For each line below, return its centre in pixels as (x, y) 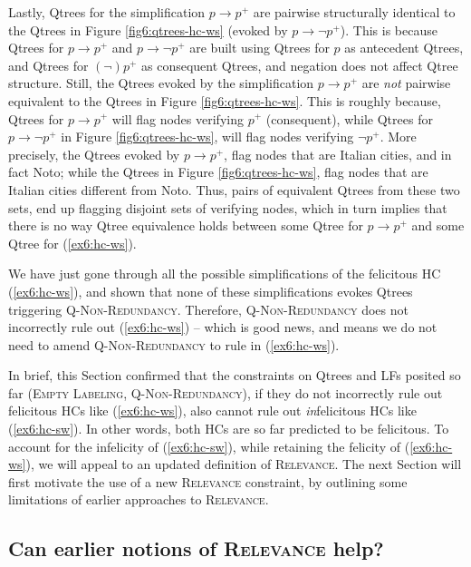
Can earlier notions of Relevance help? (196, 548)
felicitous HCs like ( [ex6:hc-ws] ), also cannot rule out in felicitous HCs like (212, 411)
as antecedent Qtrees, (404, 48)
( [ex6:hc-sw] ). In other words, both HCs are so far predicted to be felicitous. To (229, 429)
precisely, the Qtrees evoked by (94, 154)
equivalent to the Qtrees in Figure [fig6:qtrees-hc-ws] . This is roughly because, (225, 100)
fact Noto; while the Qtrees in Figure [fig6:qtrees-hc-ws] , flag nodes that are (218, 172)
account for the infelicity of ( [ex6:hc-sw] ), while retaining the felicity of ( (209, 446)
